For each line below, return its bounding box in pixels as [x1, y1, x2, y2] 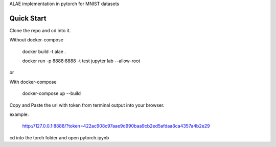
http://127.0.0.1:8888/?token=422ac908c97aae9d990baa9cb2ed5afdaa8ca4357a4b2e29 [22, 123, 210, 129]
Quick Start [9, 14, 47, 22]
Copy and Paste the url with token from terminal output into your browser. [9, 102, 165, 108]
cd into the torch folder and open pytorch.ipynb [9, 134, 109, 140]
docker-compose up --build [22, 90, 81, 96]
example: [9, 111, 29, 117]
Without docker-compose [9, 37, 64, 43]
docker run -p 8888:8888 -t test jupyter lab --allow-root [22, 58, 141, 64]
